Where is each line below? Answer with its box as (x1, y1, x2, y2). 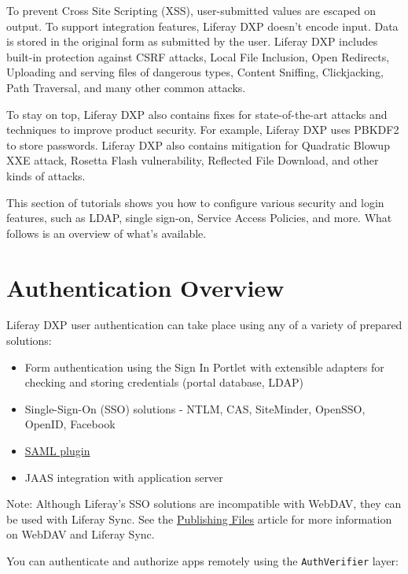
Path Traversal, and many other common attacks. (6, 79, 246, 95)
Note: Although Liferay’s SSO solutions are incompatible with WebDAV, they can (6, 495, 402, 512)
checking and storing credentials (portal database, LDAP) (24, 374, 303, 391)
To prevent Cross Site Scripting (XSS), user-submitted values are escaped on (6, 2, 377, 18)
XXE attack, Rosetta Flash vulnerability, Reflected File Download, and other (6, 152, 379, 168)
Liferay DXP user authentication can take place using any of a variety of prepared (6, 317, 402, 333)
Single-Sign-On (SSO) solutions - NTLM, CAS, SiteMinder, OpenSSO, (24, 400, 366, 417)
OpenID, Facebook (24, 416, 116, 432)
